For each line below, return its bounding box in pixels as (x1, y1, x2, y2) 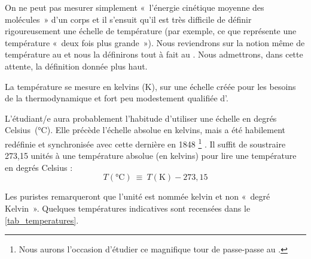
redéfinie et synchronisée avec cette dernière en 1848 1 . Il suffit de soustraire (5, 135, 286, 150)
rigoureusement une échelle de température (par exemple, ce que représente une (5, 25, 297, 37)
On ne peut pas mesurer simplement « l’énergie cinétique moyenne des (5, 1, 264, 13)
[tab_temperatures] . (5, 213, 79, 226)
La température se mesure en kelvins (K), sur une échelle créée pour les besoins (5, 80, 296, 92)
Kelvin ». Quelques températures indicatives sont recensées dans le (5, 201, 251, 214)
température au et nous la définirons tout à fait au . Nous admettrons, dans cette (5, 48, 303, 61)
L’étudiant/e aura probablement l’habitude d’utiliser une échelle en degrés (5, 112, 277, 124)
